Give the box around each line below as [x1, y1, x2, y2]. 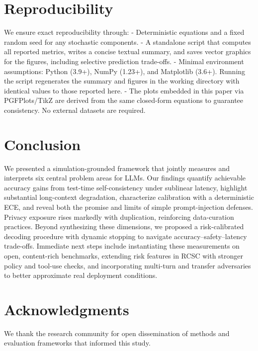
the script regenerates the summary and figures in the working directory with [4, 76, 240, 86]
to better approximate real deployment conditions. [4, 270, 158, 280]
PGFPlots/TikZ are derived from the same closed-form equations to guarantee [4, 95, 244, 105]
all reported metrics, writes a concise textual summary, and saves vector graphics [4, 46, 251, 57]
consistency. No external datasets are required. [4, 104, 146, 115]
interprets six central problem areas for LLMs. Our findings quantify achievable [4, 173, 246, 183]
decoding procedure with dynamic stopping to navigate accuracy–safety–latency [4, 231, 247, 241]
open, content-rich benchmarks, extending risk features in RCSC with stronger [4, 250, 244, 261]
